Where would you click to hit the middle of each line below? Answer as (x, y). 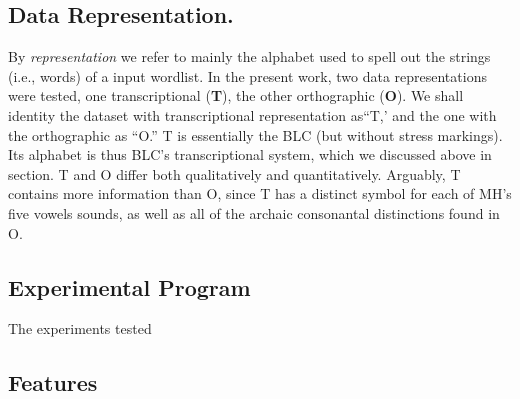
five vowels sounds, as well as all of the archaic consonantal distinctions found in (254, 212)
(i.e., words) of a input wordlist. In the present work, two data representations (247, 75)
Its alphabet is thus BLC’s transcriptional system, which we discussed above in (250, 154)
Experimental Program (129, 286)
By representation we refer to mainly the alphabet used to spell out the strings (249, 56)
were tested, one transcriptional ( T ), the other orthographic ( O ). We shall (236, 95)
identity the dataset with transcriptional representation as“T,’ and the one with (252, 114)
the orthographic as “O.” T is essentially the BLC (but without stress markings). (255, 134)
